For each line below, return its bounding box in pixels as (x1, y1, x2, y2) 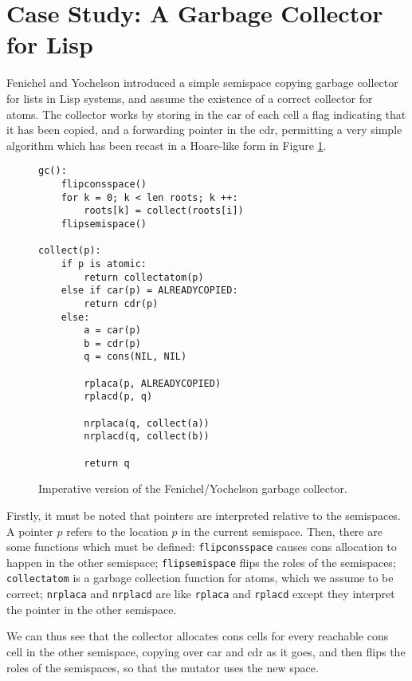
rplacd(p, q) (84, 391, 153, 403)
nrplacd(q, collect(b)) (84, 431, 210, 443)
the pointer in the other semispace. (6, 600, 177, 617)
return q (84, 457, 130, 469)
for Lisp (6, 28, 93, 61)
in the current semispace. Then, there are (181, 522, 383, 539)
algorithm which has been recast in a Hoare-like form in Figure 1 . (6, 136, 327, 153)
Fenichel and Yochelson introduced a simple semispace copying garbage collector (6, 74, 398, 91)
